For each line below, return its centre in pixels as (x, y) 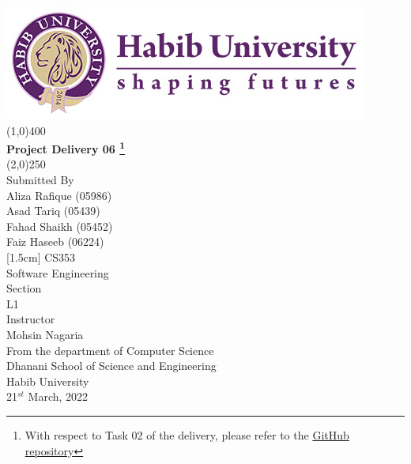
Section (24, 288)
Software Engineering (58, 272)
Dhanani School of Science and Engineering (111, 366)
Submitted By (40, 180)
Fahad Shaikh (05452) (60, 226)
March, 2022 (58, 396)
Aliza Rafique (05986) (59, 195)
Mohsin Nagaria (45, 334)
